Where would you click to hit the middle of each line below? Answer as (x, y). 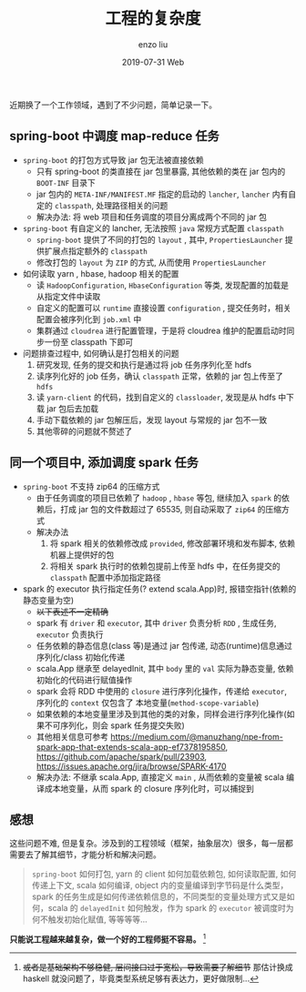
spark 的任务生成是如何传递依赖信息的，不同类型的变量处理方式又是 (159, 896)
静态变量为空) (48, 600)
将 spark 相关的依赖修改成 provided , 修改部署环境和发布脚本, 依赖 (173, 543)
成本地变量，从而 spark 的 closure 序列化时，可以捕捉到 (149, 788)
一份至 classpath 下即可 (89, 341)
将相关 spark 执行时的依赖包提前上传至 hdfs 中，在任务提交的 (165, 566)
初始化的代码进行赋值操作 (84, 680)
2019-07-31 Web (153, 62)
